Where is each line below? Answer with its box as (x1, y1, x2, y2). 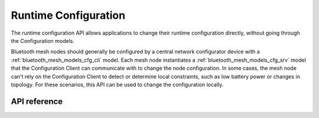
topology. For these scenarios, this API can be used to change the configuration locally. (11, 81, 224, 88)
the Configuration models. (11, 37, 75, 44)
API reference (11, 96, 63, 106)
